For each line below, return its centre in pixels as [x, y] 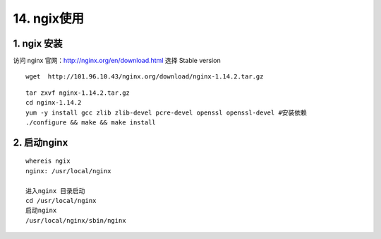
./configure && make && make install [91, 123]
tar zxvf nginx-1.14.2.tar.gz [78, 93]
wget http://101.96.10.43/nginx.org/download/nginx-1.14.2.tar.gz [145, 77]
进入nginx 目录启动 [55, 191]
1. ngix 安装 [38, 43]
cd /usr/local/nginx [61, 200]
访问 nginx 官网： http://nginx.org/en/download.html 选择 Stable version [117, 61]
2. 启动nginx [41, 142]
